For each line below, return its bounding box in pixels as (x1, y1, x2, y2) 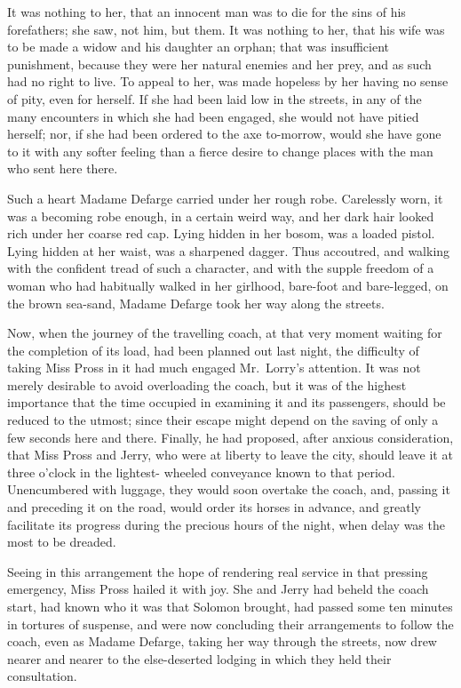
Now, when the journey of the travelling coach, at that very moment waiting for (7, 324, 442, 342)
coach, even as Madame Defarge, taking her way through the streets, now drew (7, 632, 437, 651)
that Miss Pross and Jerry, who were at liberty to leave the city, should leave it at (7, 445, 453, 464)
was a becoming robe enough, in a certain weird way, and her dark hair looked (7, 206, 434, 225)
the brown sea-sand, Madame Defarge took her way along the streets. (7, 293, 385, 312)
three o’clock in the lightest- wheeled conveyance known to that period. (7, 462, 395, 481)
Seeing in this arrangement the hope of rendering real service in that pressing (7, 562, 428, 580)
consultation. (7, 667, 77, 685)
